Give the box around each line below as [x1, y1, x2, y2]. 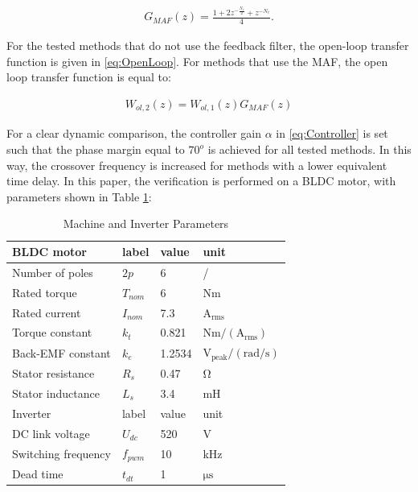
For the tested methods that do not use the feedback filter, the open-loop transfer [6, 37, 409, 54]
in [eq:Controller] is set [276, 125, 388, 142]
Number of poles [12, 263, 93, 280]
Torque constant [12, 324, 92, 341]
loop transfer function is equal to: [6, 68, 171, 85]
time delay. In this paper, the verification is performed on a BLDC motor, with [6, 172, 396, 189]
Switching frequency [12, 444, 111, 461]
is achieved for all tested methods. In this [207, 141, 412, 158]
